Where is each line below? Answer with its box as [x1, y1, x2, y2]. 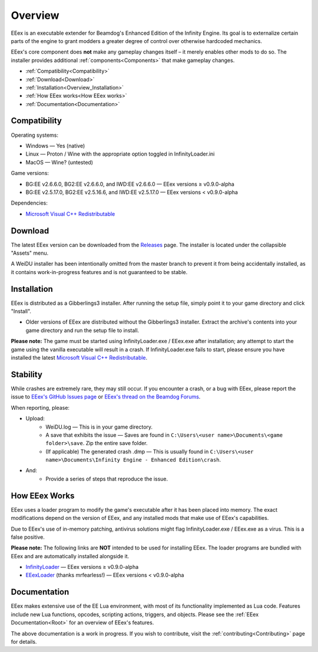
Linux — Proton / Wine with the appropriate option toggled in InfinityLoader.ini [25, 150, 215, 157]
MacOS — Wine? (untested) [25, 159, 94, 166]
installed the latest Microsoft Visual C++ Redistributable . [11, 354, 148, 361]
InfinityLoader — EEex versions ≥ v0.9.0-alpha [25, 564, 139, 571]
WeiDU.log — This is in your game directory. [45, 423, 153, 430]
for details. [11, 638, 37, 645]
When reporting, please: [11, 404, 70, 411]
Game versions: [11, 170, 49, 177]
